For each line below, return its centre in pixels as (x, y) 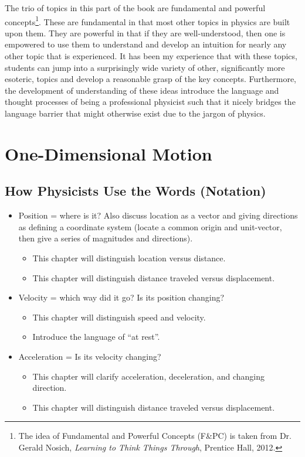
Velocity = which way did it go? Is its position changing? (121, 297)
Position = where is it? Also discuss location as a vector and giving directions (158, 215)
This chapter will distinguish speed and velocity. (119, 317)
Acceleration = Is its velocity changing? (90, 356)
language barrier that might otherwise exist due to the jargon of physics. (135, 113)
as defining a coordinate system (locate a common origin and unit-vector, (150, 226)
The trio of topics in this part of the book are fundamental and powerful (135, 8)
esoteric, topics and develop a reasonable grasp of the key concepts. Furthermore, (151, 79)
